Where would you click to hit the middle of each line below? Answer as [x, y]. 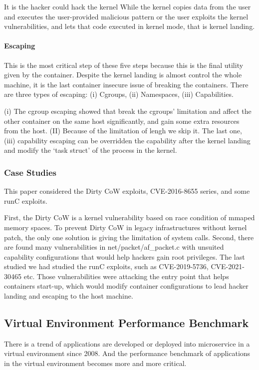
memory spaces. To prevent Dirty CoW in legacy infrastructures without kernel [126, 227]
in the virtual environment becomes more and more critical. [95, 363]
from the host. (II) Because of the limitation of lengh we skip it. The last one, [123, 131]
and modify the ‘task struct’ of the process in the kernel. [91, 150]
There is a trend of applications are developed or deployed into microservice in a [127, 343]
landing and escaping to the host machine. [69, 296]
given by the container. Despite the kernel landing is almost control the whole [123, 75]
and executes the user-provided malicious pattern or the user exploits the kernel [126, 16]
